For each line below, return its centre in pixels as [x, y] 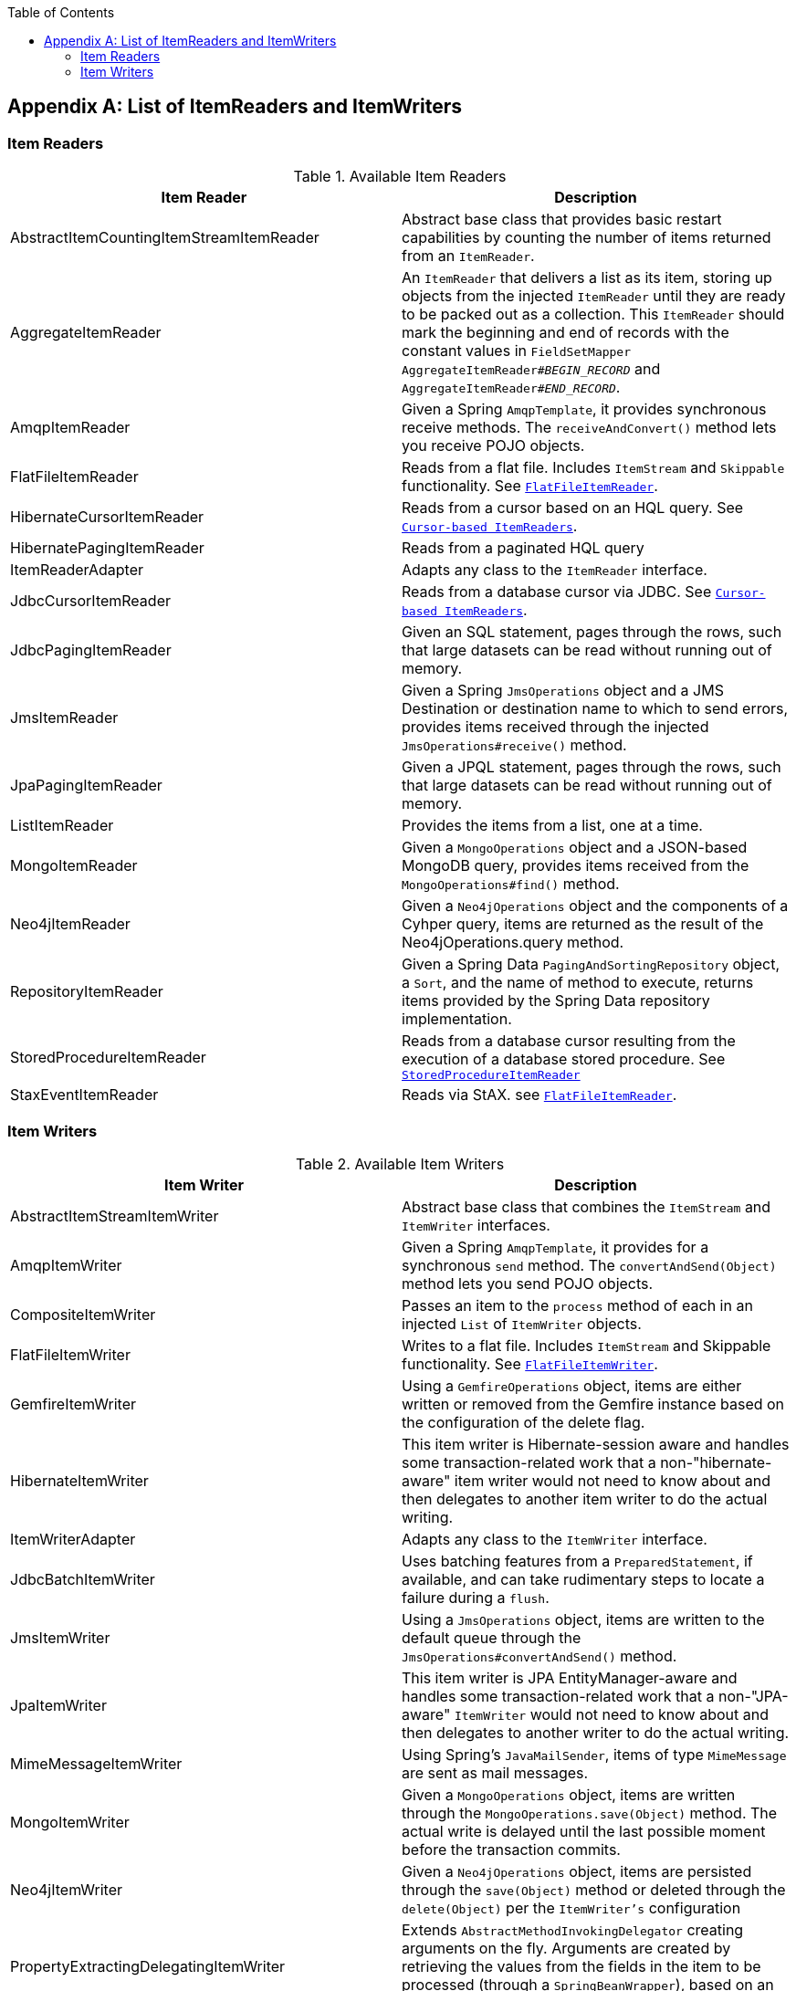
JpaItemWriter [58, 1705]
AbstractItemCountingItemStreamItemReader [165, 238]
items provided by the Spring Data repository [556, 1001]
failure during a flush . [476, 1597]
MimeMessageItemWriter [96, 1763]
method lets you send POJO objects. [528, 1283]
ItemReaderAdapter [77, 570]
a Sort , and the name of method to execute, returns [578, 983]
